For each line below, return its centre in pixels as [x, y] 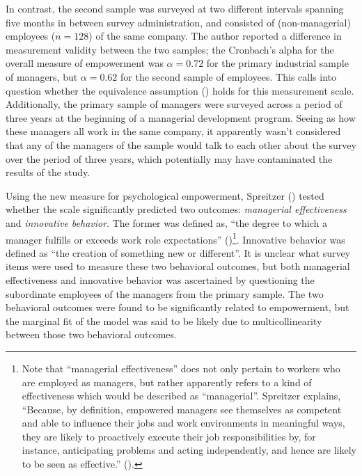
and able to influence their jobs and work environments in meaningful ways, [183, 423]
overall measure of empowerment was [85, 63]
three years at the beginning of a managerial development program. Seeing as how [181, 117]
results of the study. [48, 172]
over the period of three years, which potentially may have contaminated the [169, 158]
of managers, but [42, 76]
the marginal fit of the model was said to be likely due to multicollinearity [164, 320]
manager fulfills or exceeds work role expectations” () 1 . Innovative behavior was [175, 238]
